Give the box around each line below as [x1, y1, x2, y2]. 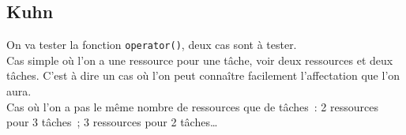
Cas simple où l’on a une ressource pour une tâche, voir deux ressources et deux [6, 51, 393, 68]
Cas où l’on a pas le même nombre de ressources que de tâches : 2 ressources [6, 98, 378, 114]
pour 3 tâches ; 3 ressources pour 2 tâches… [6, 114, 218, 130]
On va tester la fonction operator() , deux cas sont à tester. [6, 36, 297, 53]
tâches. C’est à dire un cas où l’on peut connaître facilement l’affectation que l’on [6, 67, 400, 84]
